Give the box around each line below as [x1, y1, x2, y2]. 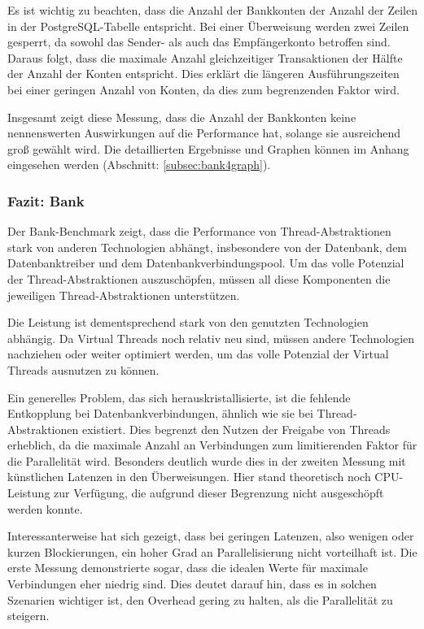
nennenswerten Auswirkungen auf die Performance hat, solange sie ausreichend [7, 124, 400, 141]
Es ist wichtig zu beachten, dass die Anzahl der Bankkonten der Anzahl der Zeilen [7, 2, 418, 18]
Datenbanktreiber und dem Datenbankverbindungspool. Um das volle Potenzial [7, 254, 404, 271]
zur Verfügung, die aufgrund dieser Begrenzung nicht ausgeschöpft [54, 484, 384, 501]
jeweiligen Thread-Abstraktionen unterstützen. [7, 286, 240, 303]
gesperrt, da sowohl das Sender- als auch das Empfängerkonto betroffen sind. [7, 33, 391, 50]
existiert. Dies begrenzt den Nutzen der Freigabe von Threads [81, 420, 391, 437]
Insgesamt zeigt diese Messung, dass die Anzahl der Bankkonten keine [7, 108, 356, 125]
